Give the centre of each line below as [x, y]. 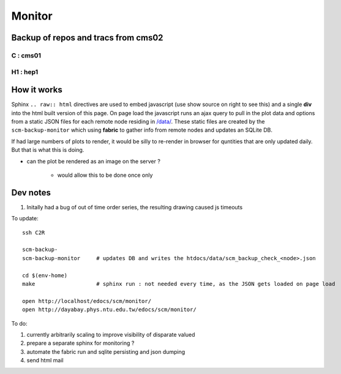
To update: [25, 219]
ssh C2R [34, 232]
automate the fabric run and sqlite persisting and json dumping [106, 351]
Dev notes [31, 193]
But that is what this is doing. [48, 150]
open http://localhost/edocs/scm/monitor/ [87, 301]
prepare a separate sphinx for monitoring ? [81, 343]
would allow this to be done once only [105, 175]
